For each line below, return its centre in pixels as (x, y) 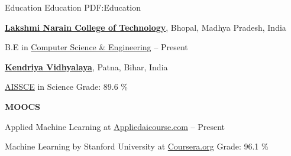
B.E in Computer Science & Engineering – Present (96, 47)
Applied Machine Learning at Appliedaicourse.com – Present (115, 126)
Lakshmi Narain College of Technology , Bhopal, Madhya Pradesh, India (145, 27)
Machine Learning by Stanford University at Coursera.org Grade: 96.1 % (137, 146)
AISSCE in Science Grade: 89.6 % (66, 87)
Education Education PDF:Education (73, 7)
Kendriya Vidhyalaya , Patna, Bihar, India (86, 66)
